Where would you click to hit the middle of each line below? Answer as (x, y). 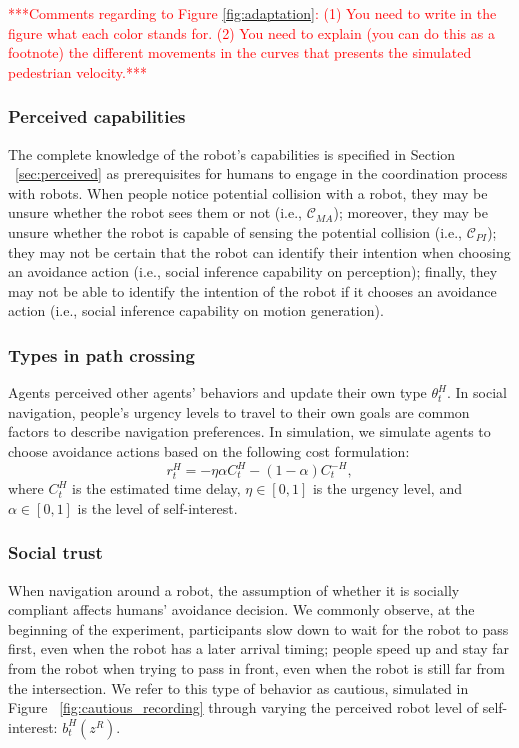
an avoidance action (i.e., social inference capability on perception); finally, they (253, 271)
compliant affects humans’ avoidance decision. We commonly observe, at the (241, 609)
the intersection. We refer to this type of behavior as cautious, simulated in (238, 687)
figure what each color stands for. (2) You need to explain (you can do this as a (251, 32)
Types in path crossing (101, 354)
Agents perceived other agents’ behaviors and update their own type (217, 392)
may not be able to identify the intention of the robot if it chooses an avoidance (252, 290)
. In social (477, 392)
